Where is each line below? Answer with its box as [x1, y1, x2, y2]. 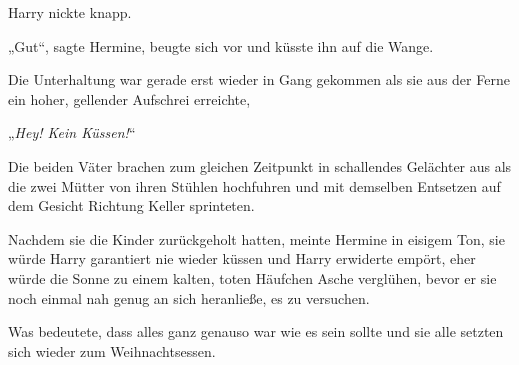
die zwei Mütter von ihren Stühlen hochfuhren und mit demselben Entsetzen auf [8, 175, 501, 196]
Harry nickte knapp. [8, 2, 132, 22]
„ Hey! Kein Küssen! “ [8, 122, 136, 143]
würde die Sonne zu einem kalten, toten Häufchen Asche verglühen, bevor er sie [8, 267, 497, 288]
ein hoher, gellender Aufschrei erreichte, [8, 88, 251, 109]
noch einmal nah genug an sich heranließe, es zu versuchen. [8, 287, 370, 308]
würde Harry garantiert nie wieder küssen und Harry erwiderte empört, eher [8, 248, 476, 269]
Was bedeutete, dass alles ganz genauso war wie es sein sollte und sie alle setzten [8, 321, 504, 342]
